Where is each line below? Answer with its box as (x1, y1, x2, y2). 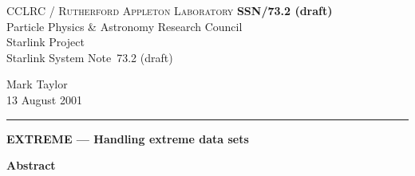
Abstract (6, 157, 56, 174)
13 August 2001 (6, 91, 82, 108)
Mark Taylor (6, 76, 68, 92)
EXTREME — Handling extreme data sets (6, 130, 249, 147)
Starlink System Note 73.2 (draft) (6, 49, 173, 65)
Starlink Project (6, 33, 85, 50)
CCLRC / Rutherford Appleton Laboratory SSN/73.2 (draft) (6, 2, 333, 18)
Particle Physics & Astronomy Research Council (6, 18, 243, 34)
